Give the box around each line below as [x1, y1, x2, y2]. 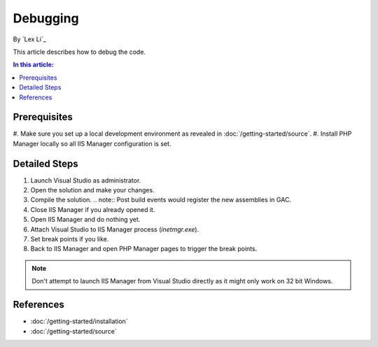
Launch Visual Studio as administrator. [30, 176, 141, 185]
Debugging [13, 10, 80, 26]
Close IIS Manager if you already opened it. [30, 205, 155, 213]
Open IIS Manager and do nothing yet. [30, 215, 141, 224]
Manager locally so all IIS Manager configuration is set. [13, 139, 171, 148]
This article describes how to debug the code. [13, 48, 146, 56]
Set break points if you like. [30, 235, 109, 243]
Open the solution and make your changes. [30, 186, 155, 194]
